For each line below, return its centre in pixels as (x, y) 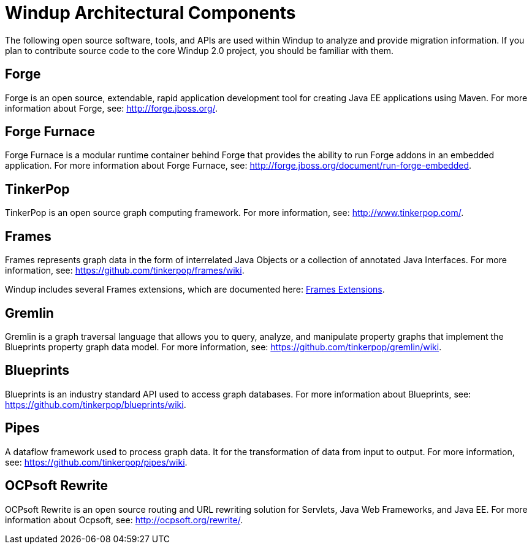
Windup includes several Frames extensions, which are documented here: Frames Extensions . (195, 290)
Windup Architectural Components (150, 13)
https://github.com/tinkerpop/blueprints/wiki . (96, 404)
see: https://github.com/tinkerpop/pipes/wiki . (96, 462)
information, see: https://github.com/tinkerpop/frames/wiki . (125, 271)
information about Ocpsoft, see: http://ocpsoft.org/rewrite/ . (124, 520)
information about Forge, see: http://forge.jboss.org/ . (112, 108)
